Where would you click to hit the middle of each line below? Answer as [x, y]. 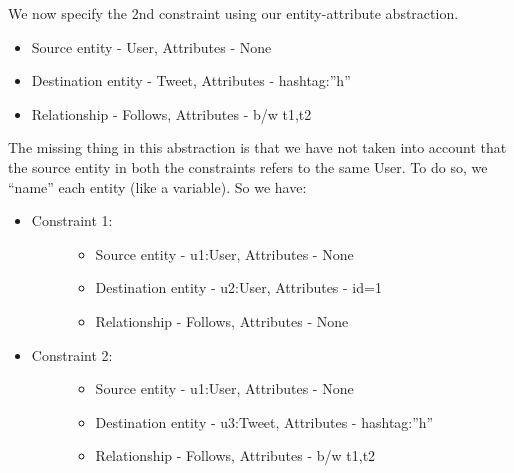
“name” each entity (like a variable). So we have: [157, 186]
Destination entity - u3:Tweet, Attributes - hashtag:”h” [264, 421]
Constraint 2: [72, 354]
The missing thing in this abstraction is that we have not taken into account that [257, 147]
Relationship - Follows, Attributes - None [222, 320]
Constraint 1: [72, 220]
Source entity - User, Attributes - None [151, 46]
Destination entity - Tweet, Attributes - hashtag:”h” [191, 80]
